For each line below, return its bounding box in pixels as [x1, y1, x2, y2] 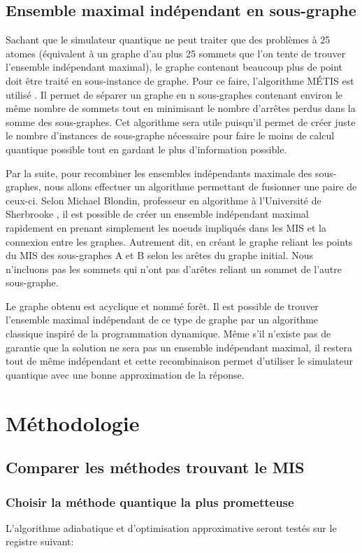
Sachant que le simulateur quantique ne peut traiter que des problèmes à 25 [6, 32, 331, 47]
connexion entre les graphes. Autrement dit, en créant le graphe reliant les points [6, 234, 353, 248]
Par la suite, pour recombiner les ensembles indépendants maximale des [6, 165, 312, 180]
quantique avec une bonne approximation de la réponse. [6, 367, 245, 381]
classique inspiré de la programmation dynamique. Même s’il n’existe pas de [6, 326, 331, 341]
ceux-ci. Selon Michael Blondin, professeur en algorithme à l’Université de [6, 192, 321, 207]
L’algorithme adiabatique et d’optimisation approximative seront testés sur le [6, 520, 337, 535]
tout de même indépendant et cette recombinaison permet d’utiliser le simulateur [6, 353, 353, 368]
